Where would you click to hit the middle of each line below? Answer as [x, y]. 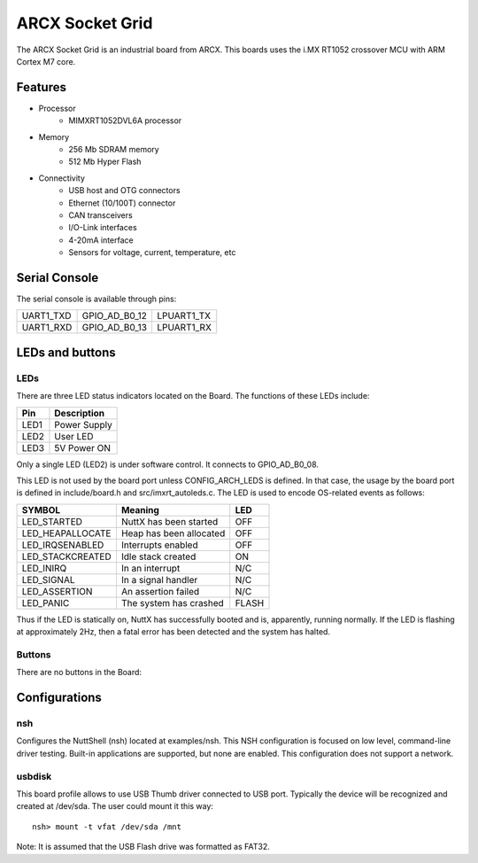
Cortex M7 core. [46, 61]
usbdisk [34, 776]
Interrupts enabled [159, 545]
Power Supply [83, 424]
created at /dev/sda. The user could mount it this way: [115, 806]
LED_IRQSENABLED [63, 545]
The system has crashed [173, 603]
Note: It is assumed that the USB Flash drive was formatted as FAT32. [143, 847]
